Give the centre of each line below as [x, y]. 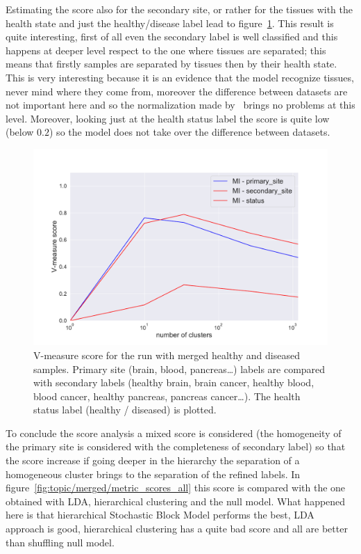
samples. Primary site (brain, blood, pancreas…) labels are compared [179, 369]
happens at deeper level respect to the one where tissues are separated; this [166, 50]
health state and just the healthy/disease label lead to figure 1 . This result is [170, 23]
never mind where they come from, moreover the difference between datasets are [177, 91]
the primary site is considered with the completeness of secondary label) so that [176, 446]
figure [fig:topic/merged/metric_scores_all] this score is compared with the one [176, 488]
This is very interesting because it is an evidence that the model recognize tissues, [180, 77]
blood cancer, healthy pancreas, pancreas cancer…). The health [167, 396]
